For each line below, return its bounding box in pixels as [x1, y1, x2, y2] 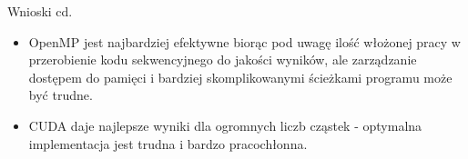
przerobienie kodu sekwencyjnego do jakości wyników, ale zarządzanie [28, 50, 417, 69]
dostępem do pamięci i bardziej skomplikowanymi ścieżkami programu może [28, 67, 453, 86]
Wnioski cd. [7, 2, 73, 20]
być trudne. [28, 85, 93, 104]
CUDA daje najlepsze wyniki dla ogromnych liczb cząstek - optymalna [28, 115, 422, 134]
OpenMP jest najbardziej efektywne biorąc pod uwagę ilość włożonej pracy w [28, 32, 461, 51]
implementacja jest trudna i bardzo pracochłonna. [28, 134, 308, 153]
